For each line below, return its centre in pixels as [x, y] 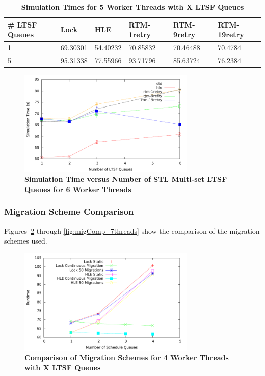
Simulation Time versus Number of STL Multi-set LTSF [126, 179]
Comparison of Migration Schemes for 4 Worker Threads [127, 357]
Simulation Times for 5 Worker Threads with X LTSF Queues [132, 7]
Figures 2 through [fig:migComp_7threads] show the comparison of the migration [132, 231]
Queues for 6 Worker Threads [78, 189]
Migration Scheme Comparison [69, 212]
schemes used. [26, 241]
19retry [231, 34]
